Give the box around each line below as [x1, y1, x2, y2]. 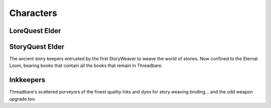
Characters [9, 7, 57, 18]
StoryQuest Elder [9, 42, 65, 51]
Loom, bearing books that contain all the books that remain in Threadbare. [9, 62, 163, 68]
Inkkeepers [9, 75, 45, 84]
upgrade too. [9, 95, 36, 102]
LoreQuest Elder [9, 26, 61, 35]
